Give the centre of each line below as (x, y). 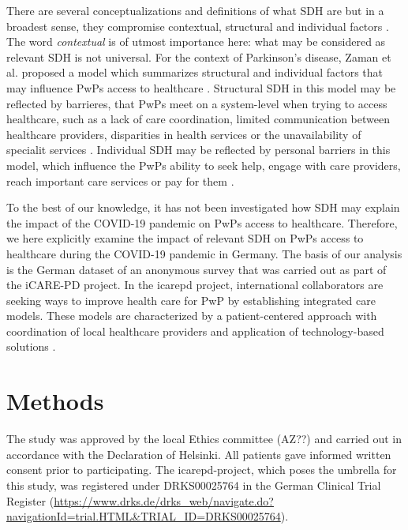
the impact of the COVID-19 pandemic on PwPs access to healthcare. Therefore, (202, 222)
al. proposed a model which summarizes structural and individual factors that (195, 72)
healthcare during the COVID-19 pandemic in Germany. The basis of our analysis (204, 253)
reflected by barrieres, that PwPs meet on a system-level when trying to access (197, 103)
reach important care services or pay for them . (120, 180)
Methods (55, 401)
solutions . (31, 346)
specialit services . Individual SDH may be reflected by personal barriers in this (198, 150)
